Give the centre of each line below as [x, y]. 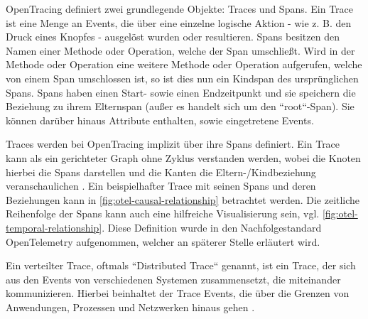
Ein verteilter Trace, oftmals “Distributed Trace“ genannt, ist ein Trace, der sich [181, 265]
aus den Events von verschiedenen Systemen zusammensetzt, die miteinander [173, 279]
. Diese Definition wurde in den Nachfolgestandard [212, 227]
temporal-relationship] [54, 227]
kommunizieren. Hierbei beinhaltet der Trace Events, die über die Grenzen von [178, 293]
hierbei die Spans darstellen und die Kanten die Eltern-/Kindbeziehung [161, 172]
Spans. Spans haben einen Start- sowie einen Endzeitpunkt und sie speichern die [181, 92]
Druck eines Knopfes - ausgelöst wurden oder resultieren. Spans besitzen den [173, 37]
